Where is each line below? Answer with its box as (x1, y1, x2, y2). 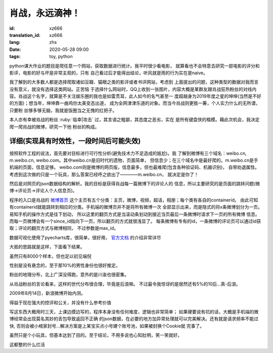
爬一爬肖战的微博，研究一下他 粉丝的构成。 (9, 124, 100, 130)
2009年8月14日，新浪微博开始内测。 (9, 290, 86, 296)
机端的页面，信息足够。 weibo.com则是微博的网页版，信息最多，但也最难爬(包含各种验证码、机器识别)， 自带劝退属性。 (9, 164, 260, 170)
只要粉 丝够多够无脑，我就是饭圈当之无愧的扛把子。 (9, 107, 117, 113)
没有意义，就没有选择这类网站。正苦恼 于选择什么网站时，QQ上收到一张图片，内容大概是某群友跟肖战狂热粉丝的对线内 (9, 86, 257, 92)
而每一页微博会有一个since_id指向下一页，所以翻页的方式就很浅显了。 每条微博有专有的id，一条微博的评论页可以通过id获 (9, 218, 261, 224)
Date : (9, 46, 21, 53)
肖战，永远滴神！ (9, 8, 81, 19)
